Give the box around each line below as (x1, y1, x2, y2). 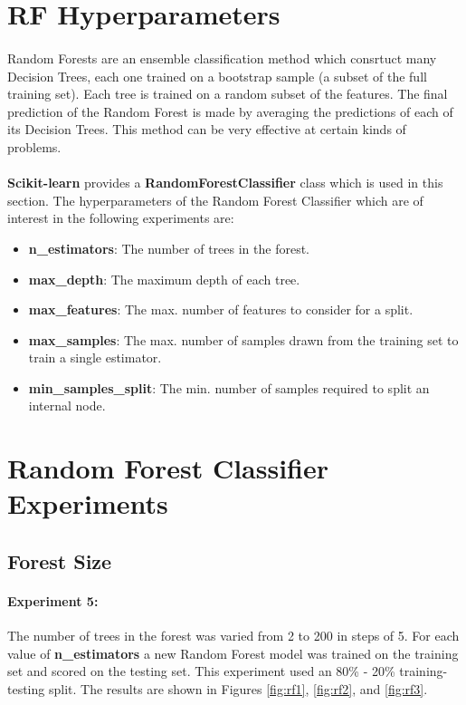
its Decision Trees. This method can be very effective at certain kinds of (7, 120, 406, 139)
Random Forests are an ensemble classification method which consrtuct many (7, 48, 437, 67)
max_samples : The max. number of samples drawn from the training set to (28, 330, 459, 349)
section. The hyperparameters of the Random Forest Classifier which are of (7, 190, 423, 209)
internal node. (28, 396, 106, 415)
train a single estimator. (28, 348, 162, 367)
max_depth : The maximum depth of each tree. (28, 269, 300, 288)
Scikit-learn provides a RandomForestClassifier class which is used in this (7, 173, 443, 192)
